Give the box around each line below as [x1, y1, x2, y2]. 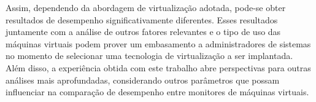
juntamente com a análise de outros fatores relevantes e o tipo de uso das [6, 25, 281, 38]
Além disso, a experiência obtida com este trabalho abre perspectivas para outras [6, 61, 311, 74]
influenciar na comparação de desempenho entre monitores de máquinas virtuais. [6, 85, 309, 98]
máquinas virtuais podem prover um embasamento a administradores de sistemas [6, 37, 311, 50]
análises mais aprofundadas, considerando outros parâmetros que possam [6, 73, 280, 86]
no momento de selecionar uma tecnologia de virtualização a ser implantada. [6, 49, 293, 62]
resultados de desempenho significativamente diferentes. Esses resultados [6, 13, 278, 26]
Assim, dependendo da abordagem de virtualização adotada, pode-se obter [6, 1, 286, 14]
